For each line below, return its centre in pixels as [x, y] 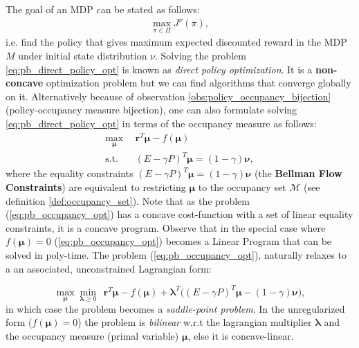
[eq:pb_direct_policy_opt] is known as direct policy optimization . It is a [159, 69]
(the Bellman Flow [298, 173]
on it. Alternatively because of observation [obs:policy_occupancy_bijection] [168, 96]
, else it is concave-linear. [241, 336]
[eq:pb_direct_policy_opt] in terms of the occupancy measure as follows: [161, 123]
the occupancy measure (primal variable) [92, 336]
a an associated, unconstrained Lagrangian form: [109, 268]
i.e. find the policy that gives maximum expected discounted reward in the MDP [176, 42]
